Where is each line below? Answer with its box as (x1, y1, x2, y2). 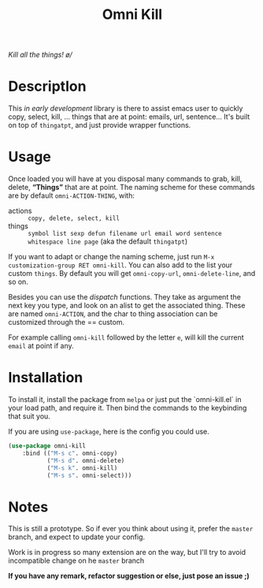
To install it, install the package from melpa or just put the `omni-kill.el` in (8, 395, 242, 404)
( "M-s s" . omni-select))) (46, 471, 132, 479)
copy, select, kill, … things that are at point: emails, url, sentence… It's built (8, 112, 250, 121)
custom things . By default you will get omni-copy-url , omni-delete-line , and (8, 269, 256, 278)
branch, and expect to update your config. (8, 532, 146, 541)
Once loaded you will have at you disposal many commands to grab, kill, (8, 174, 243, 184)
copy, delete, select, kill (28, 214, 120, 222)
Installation (8, 369, 83, 387)
